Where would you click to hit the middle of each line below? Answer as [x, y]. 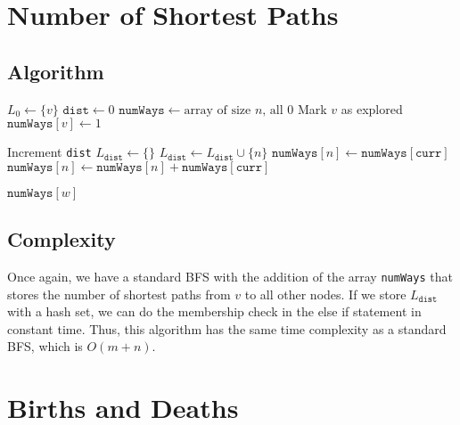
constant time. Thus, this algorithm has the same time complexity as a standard [227, 328]
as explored [372, 108]
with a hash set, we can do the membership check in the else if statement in [214, 311]
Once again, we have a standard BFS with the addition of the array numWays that [230, 277]
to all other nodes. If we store [325, 294]
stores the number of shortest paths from [119, 294]
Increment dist [49, 152]
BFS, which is [45, 346]
